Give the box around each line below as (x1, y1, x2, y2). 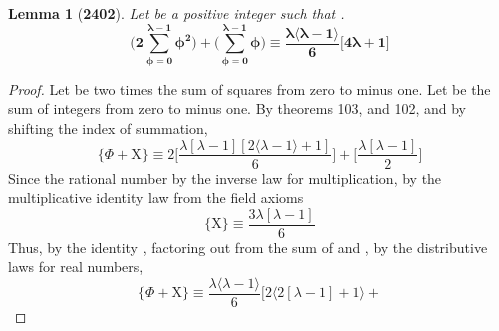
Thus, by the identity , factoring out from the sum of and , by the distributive (8, 236, 488, 257)
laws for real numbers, (8, 256, 144, 277)
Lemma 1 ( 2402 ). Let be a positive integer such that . (8, 3, 345, 23)
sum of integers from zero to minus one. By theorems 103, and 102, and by (8, 98, 466, 119)
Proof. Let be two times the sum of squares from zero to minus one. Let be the (8, 78, 491, 99)
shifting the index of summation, (8, 117, 208, 138)
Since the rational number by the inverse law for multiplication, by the (8, 167, 442, 188)
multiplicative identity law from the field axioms (8, 187, 304, 208)
